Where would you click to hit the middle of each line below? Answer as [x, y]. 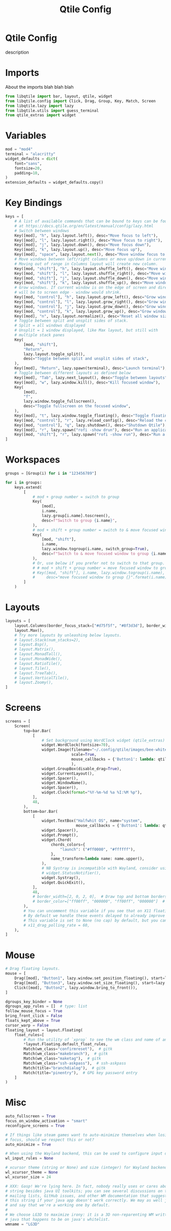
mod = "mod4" [19, 149]
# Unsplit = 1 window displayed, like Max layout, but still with [86, 330]
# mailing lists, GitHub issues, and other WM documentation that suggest [86, 1196]
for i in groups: [24, 482]
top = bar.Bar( [37, 731]
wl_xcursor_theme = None [32, 1172]
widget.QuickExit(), [63, 882]
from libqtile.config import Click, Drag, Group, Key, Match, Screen [81, 101]
